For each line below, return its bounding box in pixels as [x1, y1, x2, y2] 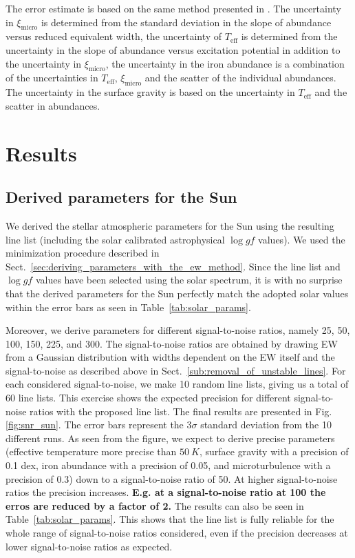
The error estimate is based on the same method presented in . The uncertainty [6, 1, 341, 15]
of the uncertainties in [6, 70, 98, 85]
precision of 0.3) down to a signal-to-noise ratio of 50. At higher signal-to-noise [6, 471, 338, 486]
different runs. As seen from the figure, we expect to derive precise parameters [6, 430, 335, 445]
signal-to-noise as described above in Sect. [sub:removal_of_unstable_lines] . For [6, 363, 346, 377]
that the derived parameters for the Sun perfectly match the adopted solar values [6, 286, 349, 300]
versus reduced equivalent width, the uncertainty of [6, 29, 222, 43]
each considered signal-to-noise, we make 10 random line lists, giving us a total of [6, 377, 349, 391]
